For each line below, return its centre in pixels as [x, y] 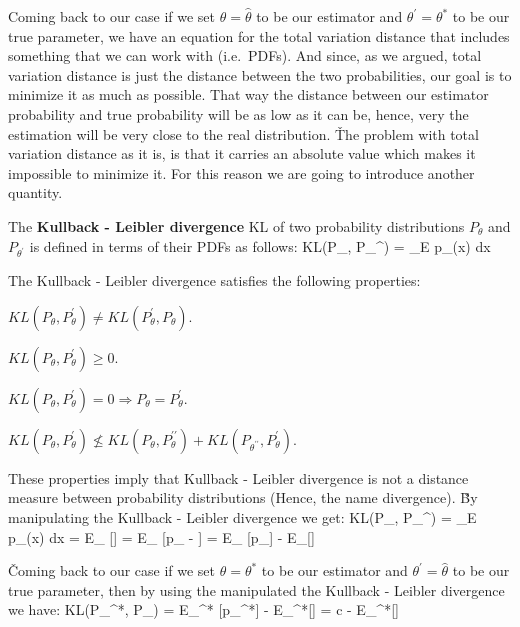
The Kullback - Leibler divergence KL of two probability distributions [236, 225]
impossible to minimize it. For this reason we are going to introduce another [241, 172]
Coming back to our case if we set [112, 16]
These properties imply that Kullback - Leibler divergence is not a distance [238, 477]
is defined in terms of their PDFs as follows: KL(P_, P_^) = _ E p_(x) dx [260, 245]
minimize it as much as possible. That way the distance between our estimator [248, 94]
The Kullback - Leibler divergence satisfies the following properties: [214, 280]
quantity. [35, 192]
